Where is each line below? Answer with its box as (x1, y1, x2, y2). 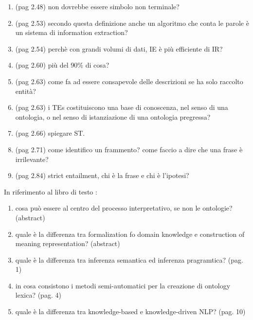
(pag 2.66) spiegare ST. (15, 128, 85, 138)
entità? (15, 86, 36, 96)
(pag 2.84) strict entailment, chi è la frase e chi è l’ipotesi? (15, 170, 189, 180)
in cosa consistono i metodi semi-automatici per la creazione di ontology (15, 280, 231, 290)
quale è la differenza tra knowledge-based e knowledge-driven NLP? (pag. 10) (15, 306, 246, 317)
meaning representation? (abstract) (15, 238, 120, 249)
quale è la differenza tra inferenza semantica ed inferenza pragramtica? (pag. (15, 254, 243, 265)
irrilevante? (15, 154, 49, 164)
